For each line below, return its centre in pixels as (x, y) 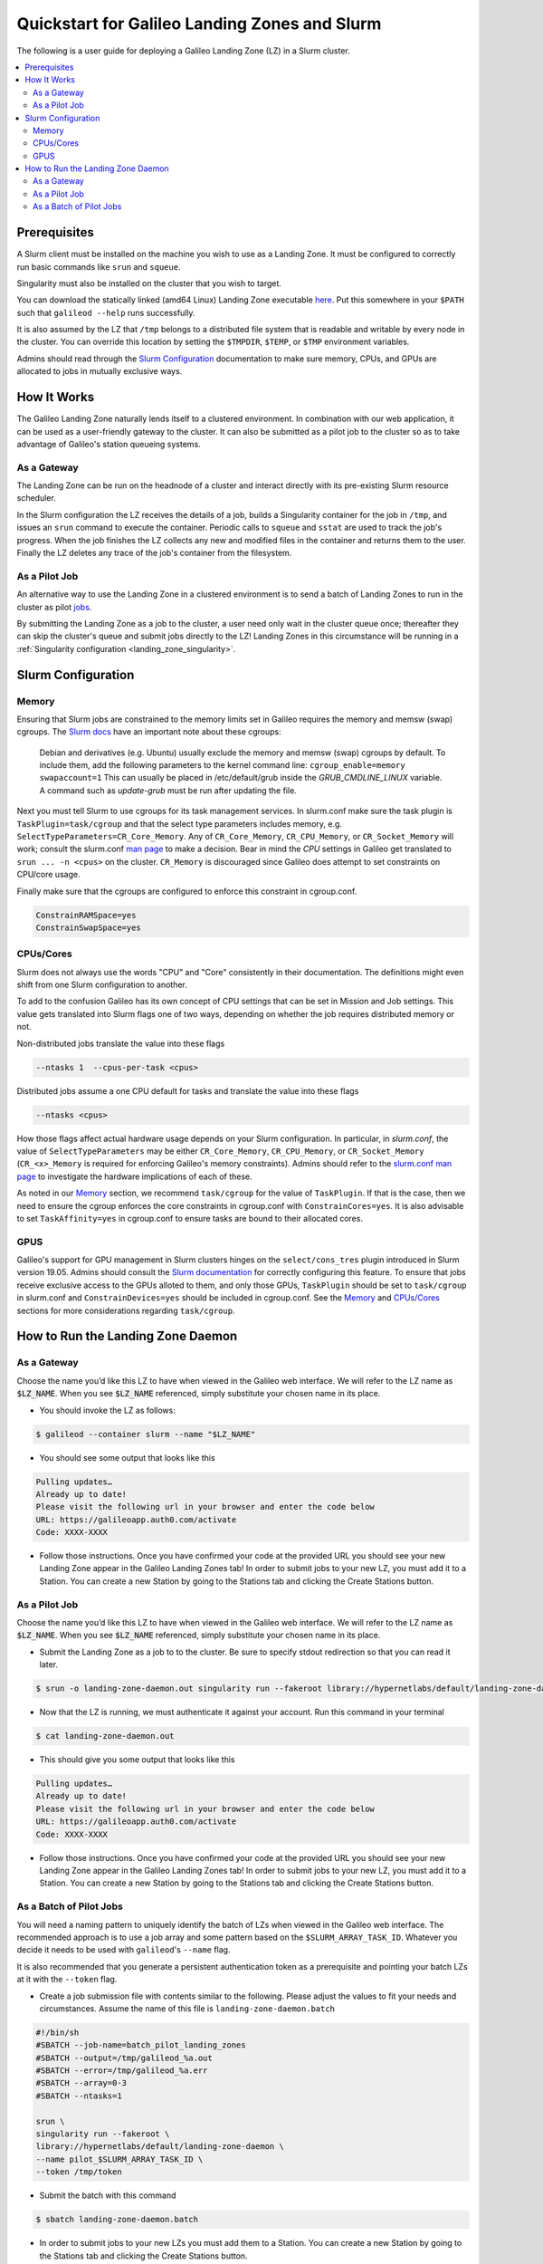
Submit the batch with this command (108, 2195)
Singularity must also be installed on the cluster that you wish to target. (149, 283)
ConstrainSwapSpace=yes (89, 927)
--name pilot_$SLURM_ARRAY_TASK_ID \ (119, 2159)
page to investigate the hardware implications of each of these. (134, 1176)
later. (49, 1664)
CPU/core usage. (48, 875)
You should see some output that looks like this (128, 1457)
